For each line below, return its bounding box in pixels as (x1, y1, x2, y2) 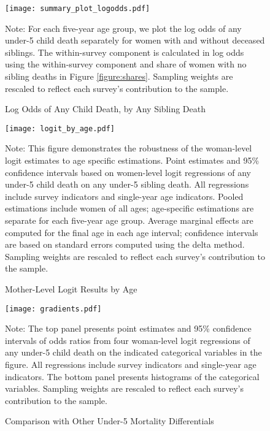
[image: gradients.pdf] (5, 304, 102, 313)
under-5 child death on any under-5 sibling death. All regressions (5, 178, 249, 191)
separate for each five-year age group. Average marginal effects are (5, 214, 253, 227)
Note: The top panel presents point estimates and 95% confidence (5, 322, 252, 335)
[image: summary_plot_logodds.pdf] (5, 4, 150, 13)
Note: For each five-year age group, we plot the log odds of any (5, 21, 242, 34)
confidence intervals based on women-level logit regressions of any (5, 166, 252, 178)
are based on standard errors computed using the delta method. (5, 238, 245, 251)
